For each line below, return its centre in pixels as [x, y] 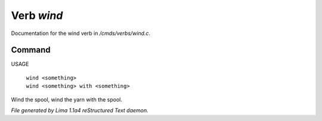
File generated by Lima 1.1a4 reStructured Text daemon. [80, 110]
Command [31, 50]
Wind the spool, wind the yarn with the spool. [66, 99]
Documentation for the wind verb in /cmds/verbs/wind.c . [81, 33]
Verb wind [37, 15]
